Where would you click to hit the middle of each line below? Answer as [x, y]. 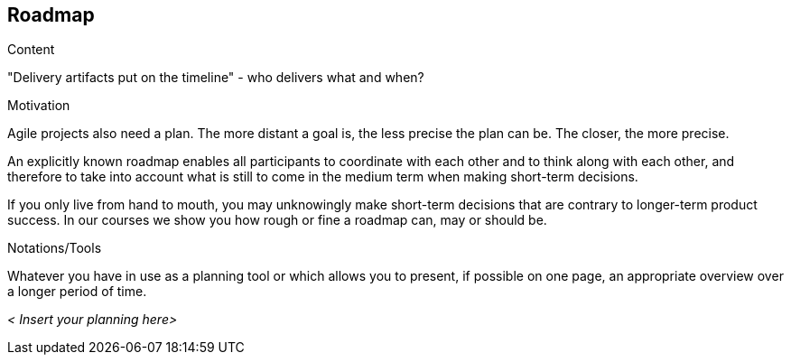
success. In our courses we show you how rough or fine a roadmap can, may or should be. [277, 220]
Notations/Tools [55, 248]
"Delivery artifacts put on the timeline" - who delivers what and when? [216, 78]
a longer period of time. [77, 292]
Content [31, 50]
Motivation [39, 106]
